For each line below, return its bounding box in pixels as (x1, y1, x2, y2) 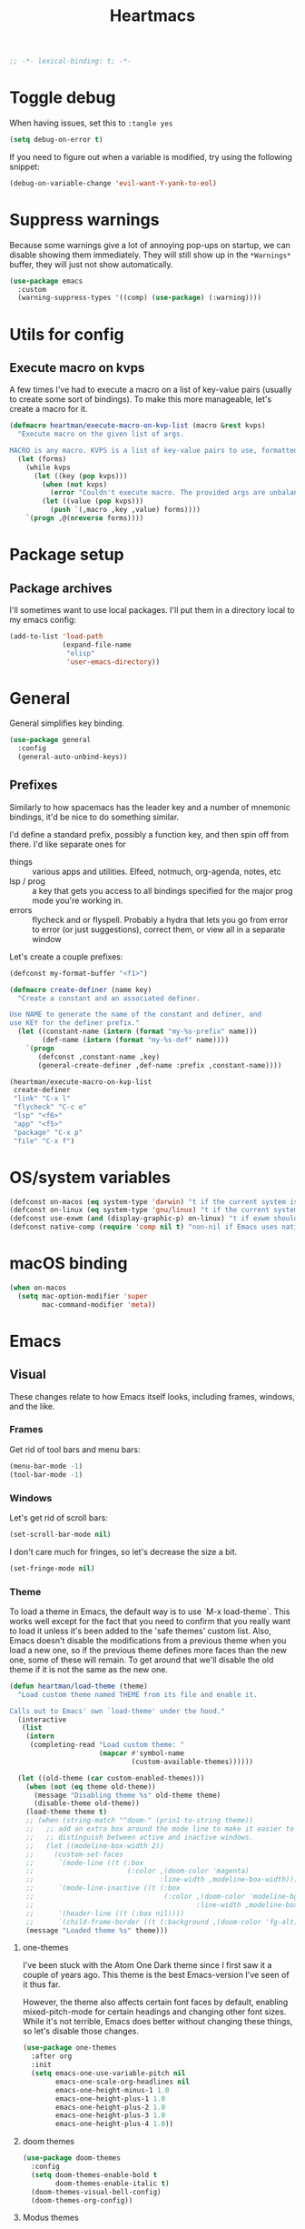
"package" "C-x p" (13, 1128, 84, 1137)
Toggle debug (9, 87, 116, 108)
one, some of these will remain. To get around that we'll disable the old (9, 1654, 274, 1665)
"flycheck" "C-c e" (13, 1102, 88, 1112)
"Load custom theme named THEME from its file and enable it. (17, 1690, 258, 1699)
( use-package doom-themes (22, 2154, 121, 2163)
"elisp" (66, 648, 95, 658)
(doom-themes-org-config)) (31, 2195, 133, 2205)
